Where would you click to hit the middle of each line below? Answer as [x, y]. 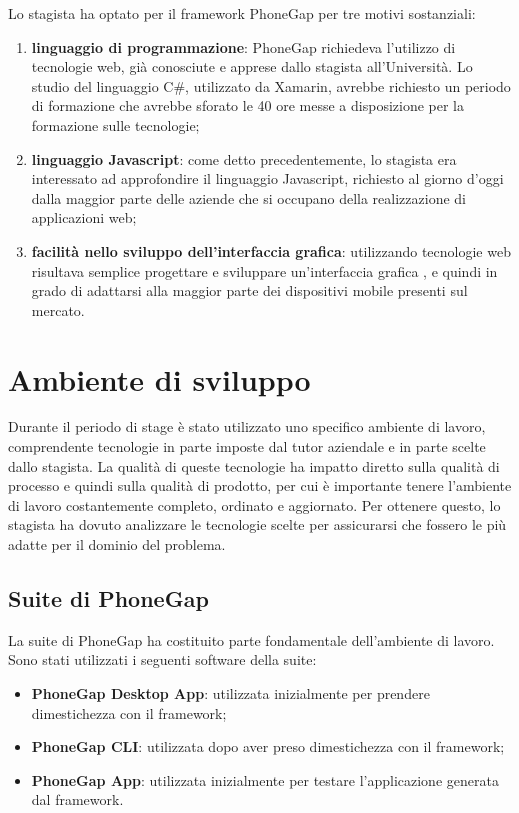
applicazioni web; [84, 217]
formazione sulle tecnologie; [115, 124]
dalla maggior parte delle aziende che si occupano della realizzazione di [248, 197]
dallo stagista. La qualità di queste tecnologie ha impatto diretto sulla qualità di [254, 465]
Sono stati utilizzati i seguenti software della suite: [162, 659]
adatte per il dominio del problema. [117, 544]
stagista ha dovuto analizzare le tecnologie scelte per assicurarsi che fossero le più [257, 524]
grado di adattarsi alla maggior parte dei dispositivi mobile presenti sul [249, 290]
